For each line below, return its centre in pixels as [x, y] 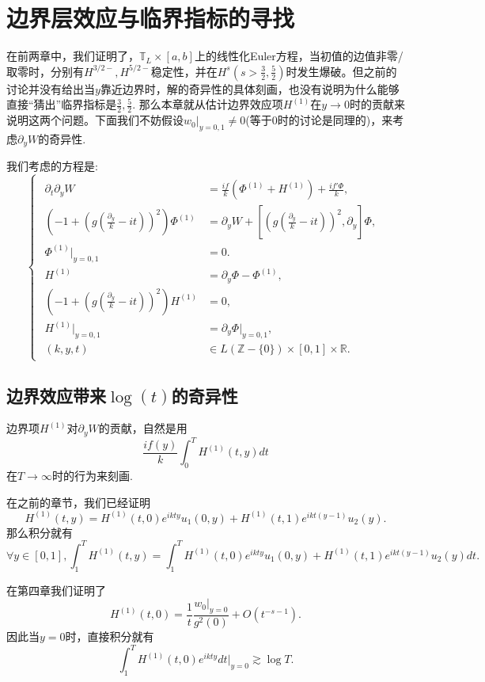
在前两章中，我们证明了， [73, 56]
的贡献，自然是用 [143, 428]
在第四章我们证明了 [56, 590]
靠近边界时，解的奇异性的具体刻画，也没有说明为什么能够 [250, 88]
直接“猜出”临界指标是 [62, 104]
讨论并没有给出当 [51, 88]
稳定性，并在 [184, 71]
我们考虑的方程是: [52, 166]
